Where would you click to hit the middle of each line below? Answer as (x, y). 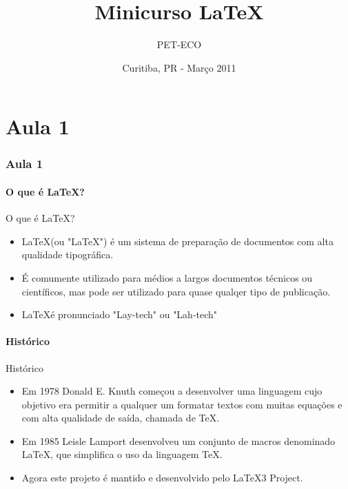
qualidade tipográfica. (68, 254)
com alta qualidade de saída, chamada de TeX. (121, 418)
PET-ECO (179, 44)
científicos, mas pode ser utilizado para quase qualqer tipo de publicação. (176, 291)
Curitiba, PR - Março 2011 (179, 67)
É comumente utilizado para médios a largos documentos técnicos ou (167, 277)
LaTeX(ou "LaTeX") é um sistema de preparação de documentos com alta (177, 241)
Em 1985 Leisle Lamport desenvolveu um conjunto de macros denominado (178, 440)
